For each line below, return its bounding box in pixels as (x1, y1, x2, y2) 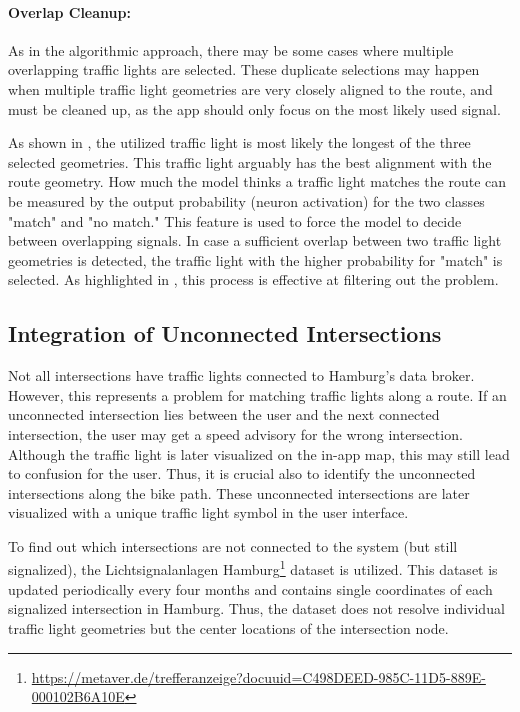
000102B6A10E (31, 686, 125, 707)
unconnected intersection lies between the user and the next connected (8, 404, 440, 425)
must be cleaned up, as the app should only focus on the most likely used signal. (8, 98, 501, 119)
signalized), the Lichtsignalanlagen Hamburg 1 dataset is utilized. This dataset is (8, 556, 498, 580)
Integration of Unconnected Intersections (8, 318, 442, 349)
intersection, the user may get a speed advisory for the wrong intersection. (8, 423, 463, 444)
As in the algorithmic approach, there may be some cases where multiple (8, 39, 454, 60)
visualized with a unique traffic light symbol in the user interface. (8, 502, 409, 523)
